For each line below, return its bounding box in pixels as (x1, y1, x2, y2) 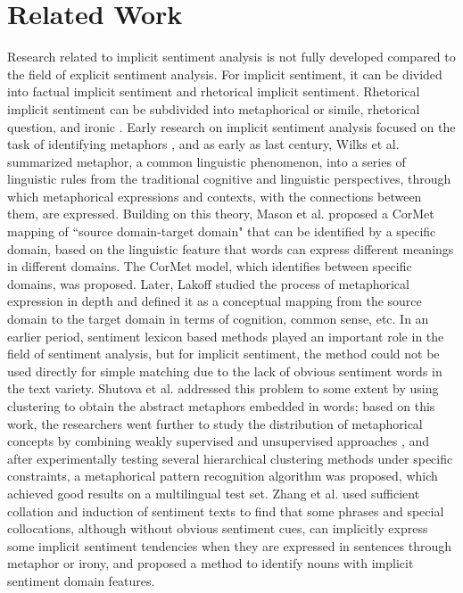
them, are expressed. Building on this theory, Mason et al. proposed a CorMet (7, 204, 434, 223)
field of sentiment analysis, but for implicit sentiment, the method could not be (7, 344, 440, 363)
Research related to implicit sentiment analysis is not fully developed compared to (7, 47, 456, 66)
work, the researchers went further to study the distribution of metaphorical (7, 414, 423, 432)
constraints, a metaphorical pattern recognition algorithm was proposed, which (7, 466, 438, 485)
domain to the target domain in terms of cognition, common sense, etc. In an (7, 309, 429, 328)
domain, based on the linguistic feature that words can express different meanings (7, 239, 454, 258)
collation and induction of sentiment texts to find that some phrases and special (7, 501, 444, 520)
